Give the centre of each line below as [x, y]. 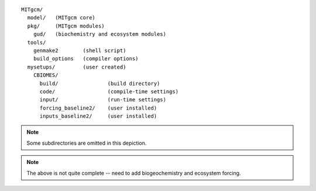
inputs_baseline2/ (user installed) [98, 116]
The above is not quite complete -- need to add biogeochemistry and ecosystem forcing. [134, 173]
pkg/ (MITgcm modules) [66, 26]
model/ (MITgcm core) [61, 18]
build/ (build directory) [100, 83]
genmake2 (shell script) [80, 50]
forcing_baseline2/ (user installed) [98, 108]
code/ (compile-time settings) [109, 91]
